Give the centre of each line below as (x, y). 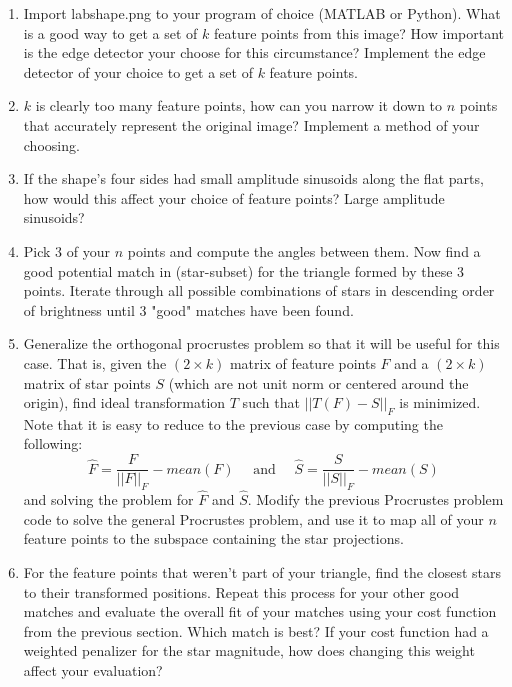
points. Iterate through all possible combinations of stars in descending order (259, 290)
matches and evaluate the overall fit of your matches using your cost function (260, 611)
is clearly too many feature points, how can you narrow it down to (239, 105)
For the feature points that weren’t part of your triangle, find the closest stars (262, 571)
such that (271, 402)
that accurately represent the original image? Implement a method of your (251, 124)
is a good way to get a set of (110, 32)
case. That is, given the (95, 362)
